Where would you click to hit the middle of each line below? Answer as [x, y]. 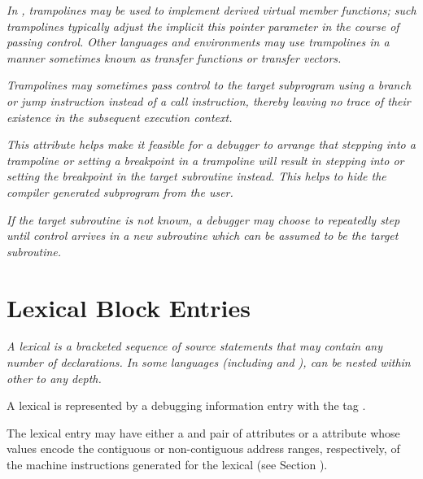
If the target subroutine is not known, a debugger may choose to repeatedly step [203, 219]
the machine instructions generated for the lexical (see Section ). [167, 464]
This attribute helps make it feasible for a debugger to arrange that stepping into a [211, 144]
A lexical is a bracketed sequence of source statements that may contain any [195, 346]
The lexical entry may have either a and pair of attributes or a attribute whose [203, 432]
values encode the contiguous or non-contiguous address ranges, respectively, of [203, 449]
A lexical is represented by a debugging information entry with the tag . [186, 405]
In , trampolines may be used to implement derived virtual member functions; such [211, 10]
